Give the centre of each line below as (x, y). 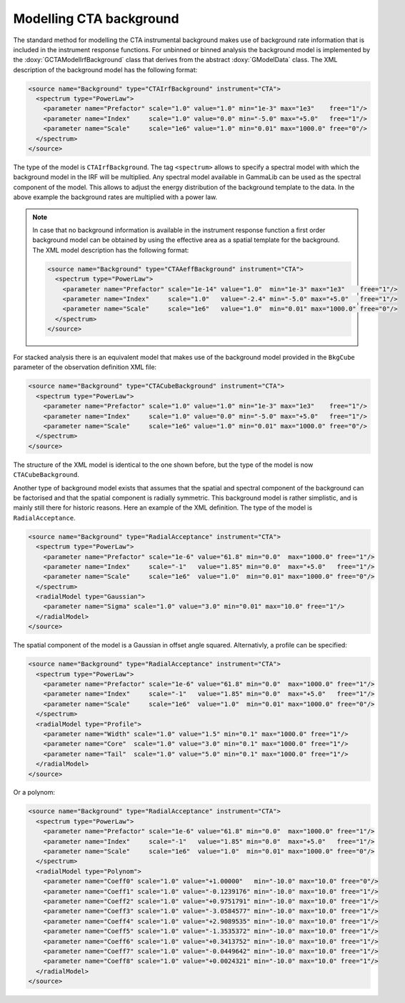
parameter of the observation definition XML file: (85, 367)
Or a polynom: (34, 792)
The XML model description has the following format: (111, 250)
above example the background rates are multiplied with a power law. (115, 197)
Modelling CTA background (96, 19)
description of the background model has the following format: (105, 70)
